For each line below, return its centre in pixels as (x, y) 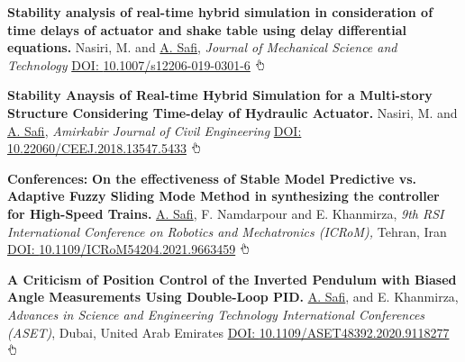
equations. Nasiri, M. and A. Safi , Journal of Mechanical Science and (202, 47)
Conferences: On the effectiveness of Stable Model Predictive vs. (212, 178)
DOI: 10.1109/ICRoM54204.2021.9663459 (122, 249)
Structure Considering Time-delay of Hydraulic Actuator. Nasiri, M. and (232, 112)
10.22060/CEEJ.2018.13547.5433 (97, 148)
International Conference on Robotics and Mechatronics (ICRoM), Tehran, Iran (227, 231)
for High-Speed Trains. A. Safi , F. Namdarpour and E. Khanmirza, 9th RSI (226, 213)
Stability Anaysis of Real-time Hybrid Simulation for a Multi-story (220, 95)
